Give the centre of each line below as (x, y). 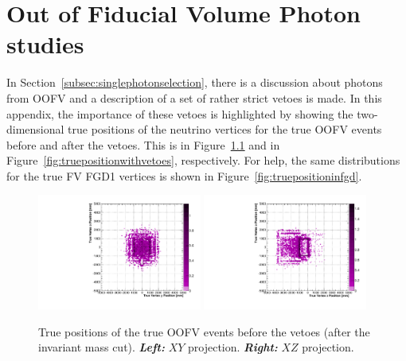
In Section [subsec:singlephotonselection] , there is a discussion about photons (195, 82)
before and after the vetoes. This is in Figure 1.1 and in (143, 144)
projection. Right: (233, 347)
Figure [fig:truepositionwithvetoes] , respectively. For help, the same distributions (203, 160)
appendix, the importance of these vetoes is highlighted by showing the (180, 113)
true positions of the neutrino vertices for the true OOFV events (225, 129)
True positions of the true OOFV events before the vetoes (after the (204, 331)
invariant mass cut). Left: (101, 347)
